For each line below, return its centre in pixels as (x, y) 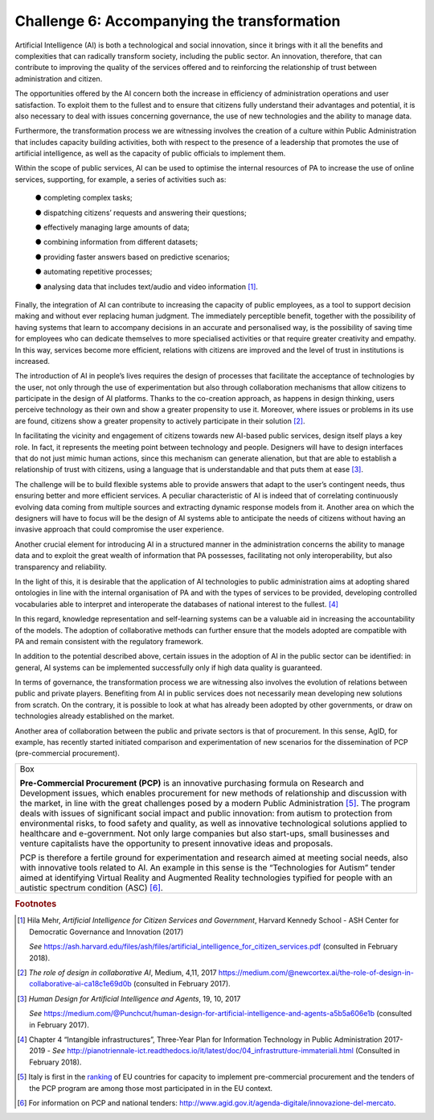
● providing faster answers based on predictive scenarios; (133, 257)
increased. (33, 361)
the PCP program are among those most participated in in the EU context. (151, 1088)
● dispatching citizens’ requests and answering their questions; (141, 213)
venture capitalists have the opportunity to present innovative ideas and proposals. (176, 843)
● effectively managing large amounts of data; (112, 227)
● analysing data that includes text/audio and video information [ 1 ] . (147, 287)
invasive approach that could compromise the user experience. (119, 529)
